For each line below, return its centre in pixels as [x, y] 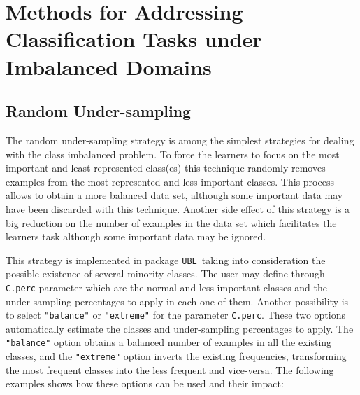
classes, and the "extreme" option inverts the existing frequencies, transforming [176, 356]
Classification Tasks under [134, 39]
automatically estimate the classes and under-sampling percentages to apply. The [180, 328]
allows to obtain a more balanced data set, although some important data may [174, 195]
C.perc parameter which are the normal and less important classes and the [166, 287]
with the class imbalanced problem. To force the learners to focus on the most [173, 154]
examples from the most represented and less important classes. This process [170, 181]
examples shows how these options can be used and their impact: [145, 383]
